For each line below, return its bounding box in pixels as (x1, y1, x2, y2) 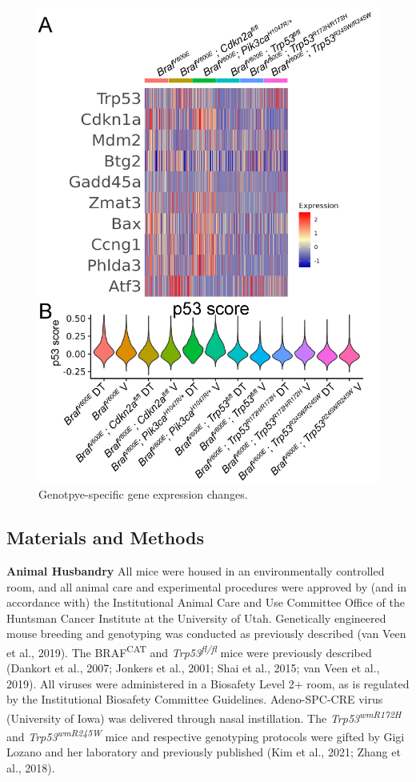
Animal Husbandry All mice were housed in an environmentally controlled (6, 562, 385, 579)
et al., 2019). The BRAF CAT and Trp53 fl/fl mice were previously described (6, 641, 372, 660)
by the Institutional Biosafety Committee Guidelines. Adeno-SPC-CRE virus (6, 691, 383, 708)
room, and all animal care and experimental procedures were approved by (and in (6, 578, 407, 595)
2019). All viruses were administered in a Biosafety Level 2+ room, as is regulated (6, 675, 410, 692)
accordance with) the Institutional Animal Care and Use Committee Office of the (6, 594, 405, 611)
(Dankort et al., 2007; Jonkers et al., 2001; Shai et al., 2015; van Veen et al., (6, 660, 380, 676)
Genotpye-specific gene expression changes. (38, 486, 248, 503)
